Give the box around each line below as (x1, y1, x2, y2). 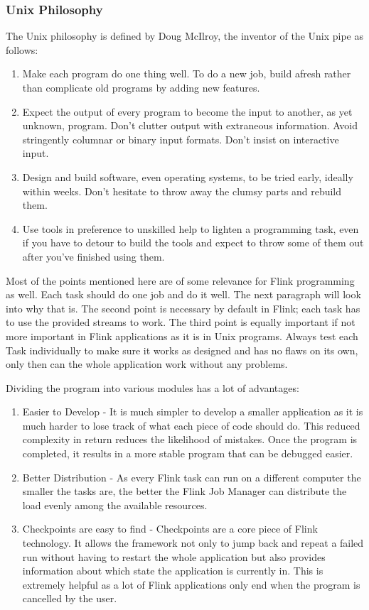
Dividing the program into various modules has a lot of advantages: (6, 380, 299, 395)
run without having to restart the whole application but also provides (22, 549, 326, 564)
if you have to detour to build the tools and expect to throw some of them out (22, 235, 364, 250)
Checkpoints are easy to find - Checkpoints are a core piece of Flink (22, 521, 318, 536)
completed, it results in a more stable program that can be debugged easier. (22, 446, 353, 461)
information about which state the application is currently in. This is (22, 563, 323, 578)
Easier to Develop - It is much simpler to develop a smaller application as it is (22, 404, 363, 419)
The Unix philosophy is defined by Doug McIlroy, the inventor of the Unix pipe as (6, 28, 363, 43)
